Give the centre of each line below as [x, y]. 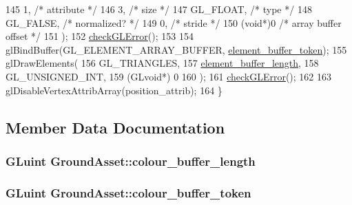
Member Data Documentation [115, 127]
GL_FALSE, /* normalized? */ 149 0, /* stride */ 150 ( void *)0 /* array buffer [174, 22]
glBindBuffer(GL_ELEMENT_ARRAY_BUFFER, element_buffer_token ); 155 [176, 49]
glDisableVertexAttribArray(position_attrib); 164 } [114, 90]
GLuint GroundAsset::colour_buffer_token [128, 192]
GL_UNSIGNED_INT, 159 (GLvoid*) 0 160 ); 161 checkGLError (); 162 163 [169, 76]
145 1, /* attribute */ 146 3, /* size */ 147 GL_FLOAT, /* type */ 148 [159, 9]
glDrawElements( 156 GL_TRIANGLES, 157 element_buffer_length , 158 [162, 63]
